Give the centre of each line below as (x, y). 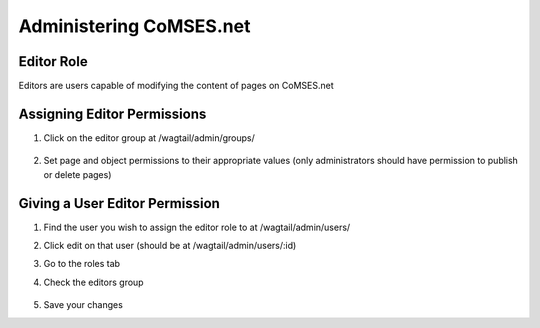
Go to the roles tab (81, 264)
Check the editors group (93, 282)
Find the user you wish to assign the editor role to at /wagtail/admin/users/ (197, 227)
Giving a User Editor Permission (119, 203)
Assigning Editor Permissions (112, 113)
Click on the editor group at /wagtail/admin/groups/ (149, 137)
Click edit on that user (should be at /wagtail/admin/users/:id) (170, 246)
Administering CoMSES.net (134, 26)
